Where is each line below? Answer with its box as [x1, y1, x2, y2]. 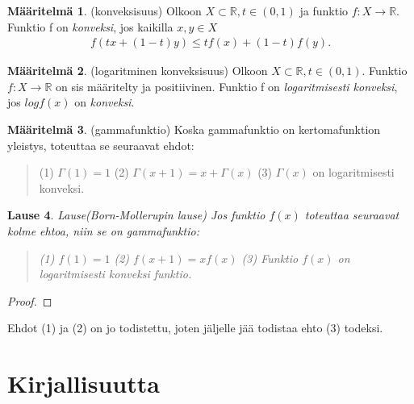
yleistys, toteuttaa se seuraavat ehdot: [7, 136, 194, 153]
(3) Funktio [241, 249, 299, 266]
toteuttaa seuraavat [304, 206, 399, 223]
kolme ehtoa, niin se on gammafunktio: [7, 222, 199, 239]
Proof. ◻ [7, 292, 52, 309]
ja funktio [299, 2, 349, 19]
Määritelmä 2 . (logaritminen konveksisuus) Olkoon [7, 62, 268, 79]
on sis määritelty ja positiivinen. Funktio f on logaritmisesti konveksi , [56, 77, 398, 94]
